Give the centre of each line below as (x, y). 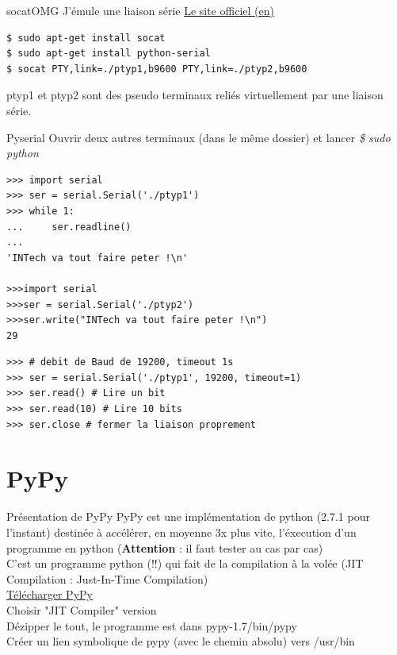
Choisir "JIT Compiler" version (82, 609)
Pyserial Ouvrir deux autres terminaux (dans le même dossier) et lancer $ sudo (198, 137)
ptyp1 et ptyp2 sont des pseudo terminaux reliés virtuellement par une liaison (195, 95)
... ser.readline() (69, 227)
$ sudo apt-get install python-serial (109, 54)
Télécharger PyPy (50, 594)
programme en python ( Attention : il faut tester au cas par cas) (165, 547)
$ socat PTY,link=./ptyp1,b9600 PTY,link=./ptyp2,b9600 (157, 69)
